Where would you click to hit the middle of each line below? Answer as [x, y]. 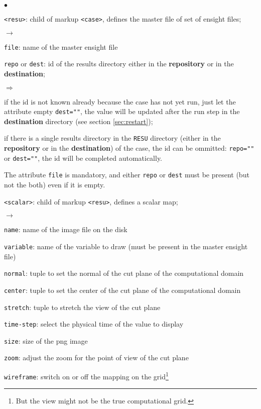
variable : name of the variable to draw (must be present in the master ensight [126, 246]
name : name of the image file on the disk [66, 229]
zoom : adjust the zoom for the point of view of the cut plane [96, 357]
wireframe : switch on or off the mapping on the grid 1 [86, 376]
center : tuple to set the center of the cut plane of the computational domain [122, 290]
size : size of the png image [46, 340]
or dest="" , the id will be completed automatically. [83, 158]
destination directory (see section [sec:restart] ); [79, 121]
